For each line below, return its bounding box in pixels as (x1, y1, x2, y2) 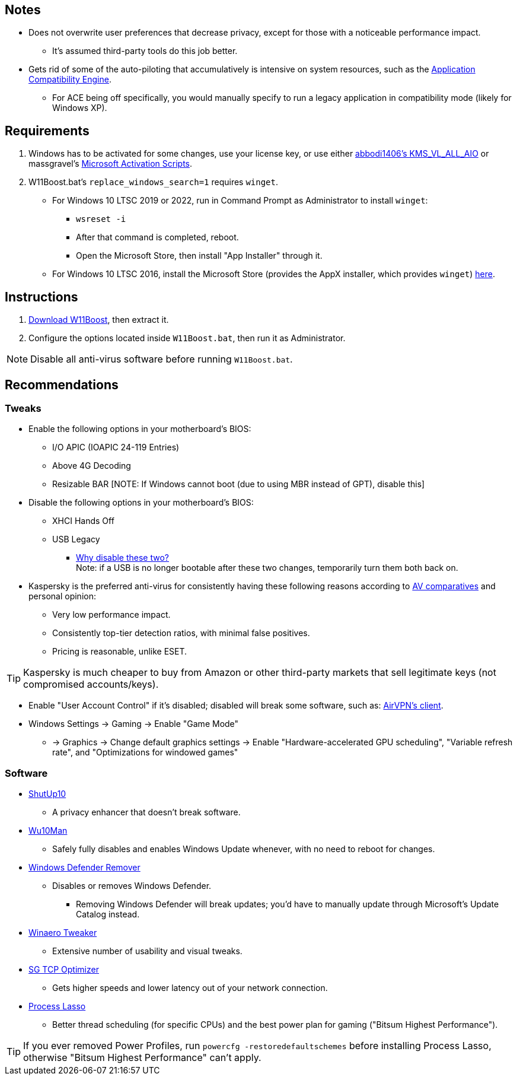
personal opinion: (28, 591, 96, 602)
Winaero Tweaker (28, 927, 97, 938)
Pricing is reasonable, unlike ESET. (52, 646, 187, 657)
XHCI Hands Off (52, 516, 114, 526)
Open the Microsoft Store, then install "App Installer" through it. (76, 250, 323, 261)
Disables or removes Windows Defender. (52, 881, 212, 891)
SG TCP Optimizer (28, 964, 99, 975)
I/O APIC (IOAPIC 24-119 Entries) (52, 442, 180, 453)
